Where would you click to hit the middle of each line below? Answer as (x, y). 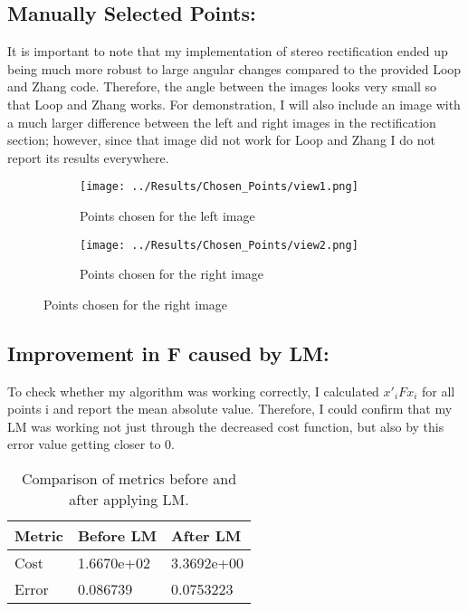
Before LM (117, 536)
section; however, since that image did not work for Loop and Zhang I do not (221, 140)
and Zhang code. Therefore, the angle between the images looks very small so (222, 86)
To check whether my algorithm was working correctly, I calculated (193, 391)
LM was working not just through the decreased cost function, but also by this (226, 426)
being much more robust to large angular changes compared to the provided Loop (234, 68)
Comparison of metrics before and (129, 479)
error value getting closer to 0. (91, 444)
